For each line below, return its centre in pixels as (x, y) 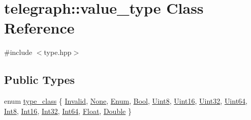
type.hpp (58, 52)
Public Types (40, 80)
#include (18, 52)
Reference (39, 28)
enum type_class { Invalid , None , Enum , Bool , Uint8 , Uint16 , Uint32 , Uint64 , (126, 101)
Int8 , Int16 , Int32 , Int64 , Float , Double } (68, 111)
